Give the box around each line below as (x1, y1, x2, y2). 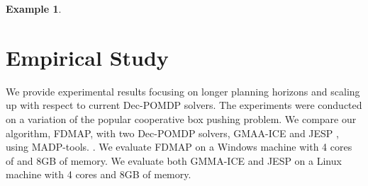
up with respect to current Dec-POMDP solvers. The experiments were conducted (6, 98, 362, 112)
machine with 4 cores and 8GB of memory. (6, 167, 191, 182)
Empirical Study (6, 42, 169, 71)
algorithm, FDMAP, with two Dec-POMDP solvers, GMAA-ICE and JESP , (6, 125, 339, 140)
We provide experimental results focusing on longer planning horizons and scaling (6, 83, 360, 98)
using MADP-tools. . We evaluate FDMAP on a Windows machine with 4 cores (6, 139, 352, 154)
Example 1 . (6, 1, 62, 16)
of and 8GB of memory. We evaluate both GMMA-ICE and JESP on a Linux (6, 153, 342, 168)
